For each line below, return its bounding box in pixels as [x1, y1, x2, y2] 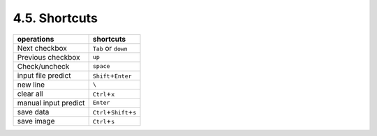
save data [17, 107, 50, 117]
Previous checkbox [17, 52, 80, 62]
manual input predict [17, 98, 85, 108]
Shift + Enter [92, 70, 132, 80]
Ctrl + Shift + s [92, 107, 137, 117]
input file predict [17, 70, 71, 80]
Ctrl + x [92, 89, 115, 99]
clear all [17, 89, 43, 99]
